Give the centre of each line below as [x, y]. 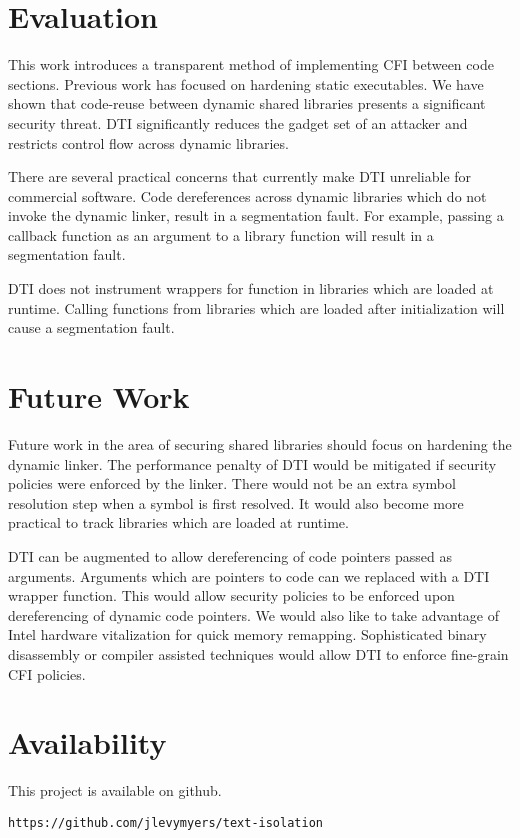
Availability [87, 742]
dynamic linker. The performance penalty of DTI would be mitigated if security [252, 463]
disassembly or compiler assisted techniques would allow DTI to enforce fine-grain [258, 653]
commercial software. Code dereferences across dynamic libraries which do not [247, 195]
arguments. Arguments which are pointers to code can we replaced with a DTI [249, 575]
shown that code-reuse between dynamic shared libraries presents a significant [247, 103]
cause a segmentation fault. [91, 327]
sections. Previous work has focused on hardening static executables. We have [246, 83]
